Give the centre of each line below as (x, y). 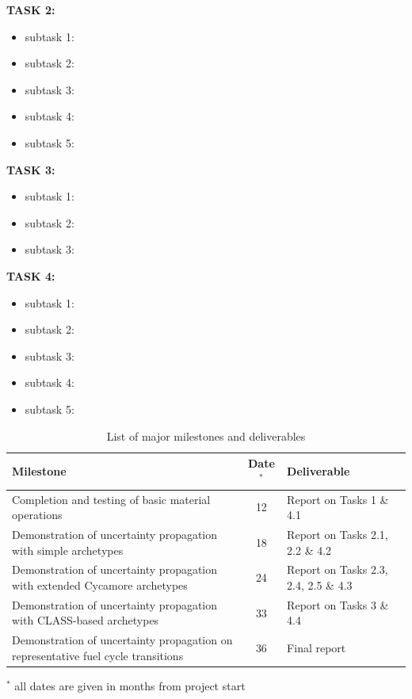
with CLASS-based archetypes (86, 620)
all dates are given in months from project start (130, 685)
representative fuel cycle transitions (98, 655)
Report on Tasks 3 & (338, 604)
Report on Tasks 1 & (338, 499)
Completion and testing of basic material (111, 499)
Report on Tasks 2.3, (338, 569)
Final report (317, 648)
